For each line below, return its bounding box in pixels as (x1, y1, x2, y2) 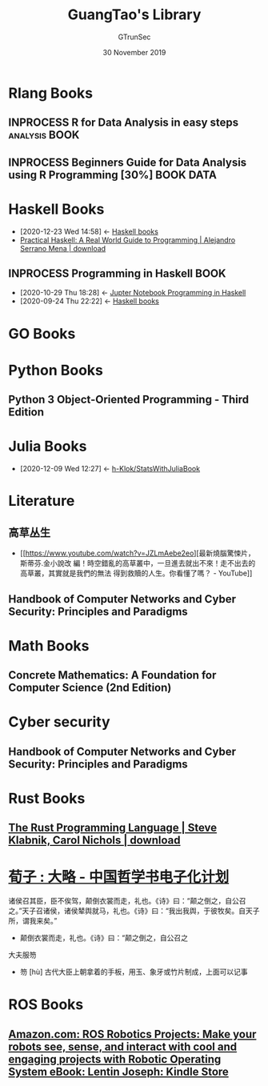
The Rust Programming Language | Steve (8, 821, 218, 835)
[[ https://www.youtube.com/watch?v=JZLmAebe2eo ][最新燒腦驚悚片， (19, 548, 255, 558)
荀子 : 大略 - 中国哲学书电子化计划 (8, 868, 230, 886)
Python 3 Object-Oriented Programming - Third (8, 393, 250, 407)
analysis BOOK (8, 128, 80, 142)
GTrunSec (118, 32, 151, 42)
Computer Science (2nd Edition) (8, 681, 172, 695)
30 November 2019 (102, 47, 166, 57)
